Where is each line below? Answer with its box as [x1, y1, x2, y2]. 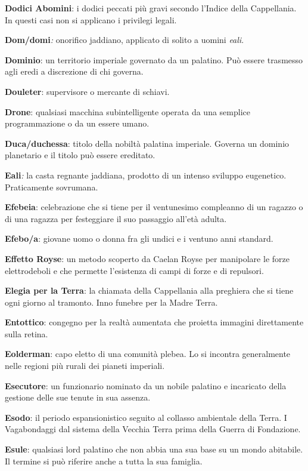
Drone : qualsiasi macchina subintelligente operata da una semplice [5, 105, 250, 118]
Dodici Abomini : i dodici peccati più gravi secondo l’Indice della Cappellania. [5, 2, 297, 14]
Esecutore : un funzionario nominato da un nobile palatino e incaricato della [5, 379, 287, 392]
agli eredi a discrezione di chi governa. [5, 65, 144, 78]
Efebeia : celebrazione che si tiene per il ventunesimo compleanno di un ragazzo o [5, 201, 303, 213]
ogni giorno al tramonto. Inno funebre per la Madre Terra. [5, 295, 218, 308]
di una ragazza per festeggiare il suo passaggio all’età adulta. [5, 212, 227, 224]
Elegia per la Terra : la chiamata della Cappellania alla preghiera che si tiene [5, 284, 294, 297]
